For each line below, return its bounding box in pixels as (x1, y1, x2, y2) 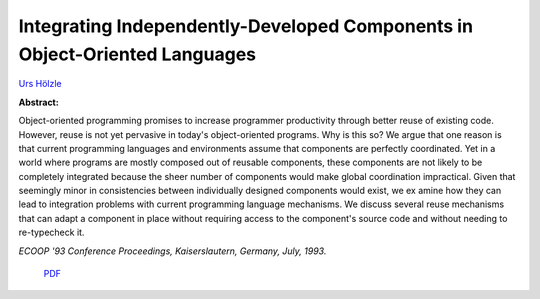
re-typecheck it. (18, 226, 85, 239)
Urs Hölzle (18, 78, 62, 90)
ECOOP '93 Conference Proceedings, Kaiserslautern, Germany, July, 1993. (18, 245, 327, 257)
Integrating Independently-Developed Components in (18, 15, 474, 37)
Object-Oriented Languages (18, 43, 257, 65)
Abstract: (18, 96, 59, 108)
